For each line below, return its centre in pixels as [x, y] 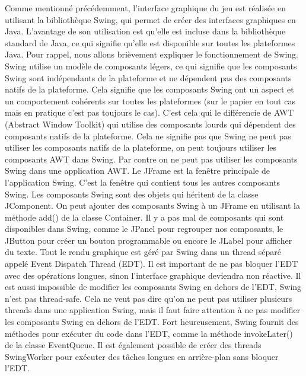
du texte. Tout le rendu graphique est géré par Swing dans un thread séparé [143, 252]
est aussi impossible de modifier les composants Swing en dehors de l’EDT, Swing [153, 287]
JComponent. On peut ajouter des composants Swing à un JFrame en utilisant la [152, 205]
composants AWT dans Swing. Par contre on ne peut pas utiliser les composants [151, 159]
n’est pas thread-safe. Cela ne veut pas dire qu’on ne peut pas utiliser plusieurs [149, 298]
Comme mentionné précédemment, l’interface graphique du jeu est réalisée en [145, 8]
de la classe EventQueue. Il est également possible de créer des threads [133, 345]
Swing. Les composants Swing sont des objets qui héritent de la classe [132, 194]
